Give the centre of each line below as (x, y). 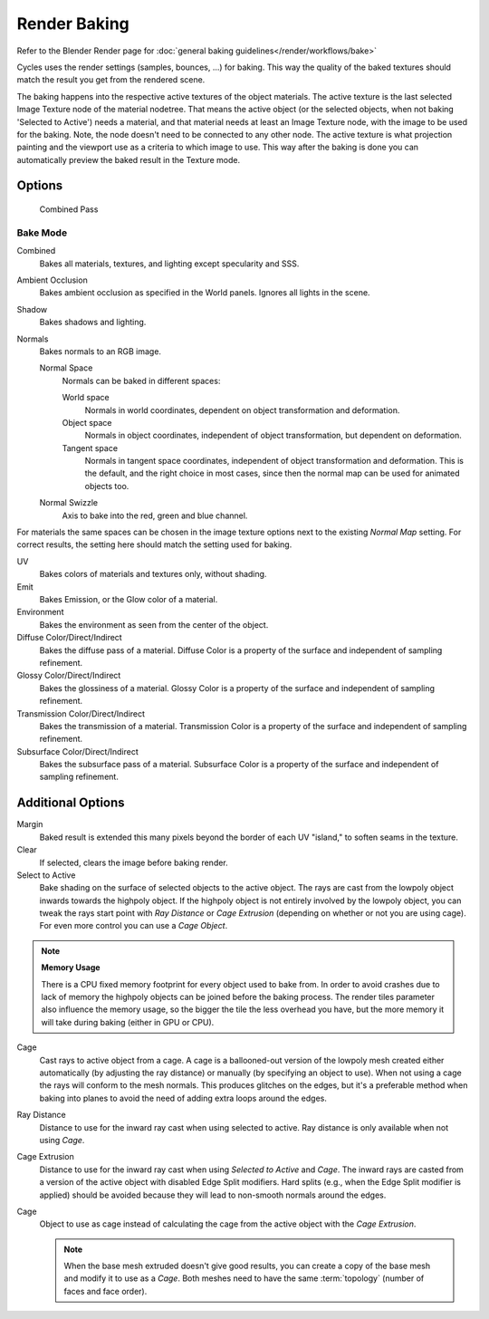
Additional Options (71, 803)
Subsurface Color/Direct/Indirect (78, 751)
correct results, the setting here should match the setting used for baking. (154, 544)
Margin (30, 824)
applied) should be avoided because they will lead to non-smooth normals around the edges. (213, 1195)
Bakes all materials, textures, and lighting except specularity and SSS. (169, 264)
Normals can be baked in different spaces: (141, 380)
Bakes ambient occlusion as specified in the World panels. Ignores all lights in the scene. (205, 293)
